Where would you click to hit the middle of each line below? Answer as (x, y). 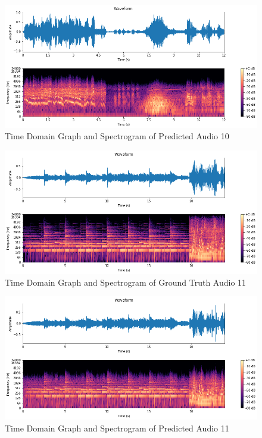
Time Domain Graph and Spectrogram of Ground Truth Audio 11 (126, 282)
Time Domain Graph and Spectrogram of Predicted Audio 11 (117, 428)
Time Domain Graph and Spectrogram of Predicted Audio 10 (117, 136)
